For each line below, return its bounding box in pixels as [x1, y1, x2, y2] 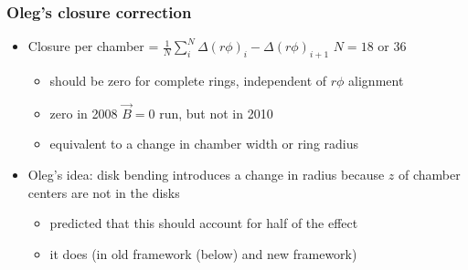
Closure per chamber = [27, 36, 159, 56]
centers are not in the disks [27, 182, 180, 202]
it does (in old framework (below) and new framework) [49, 244, 357, 263]
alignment [348, 71, 404, 90]
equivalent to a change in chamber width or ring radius [49, 134, 359, 153]
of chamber [399, 165, 461, 184]
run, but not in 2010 [159, 103, 273, 122]
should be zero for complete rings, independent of [49, 71, 327, 90]
